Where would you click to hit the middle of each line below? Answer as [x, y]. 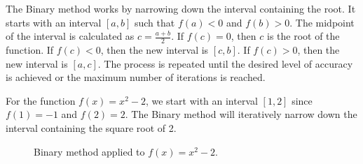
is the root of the [303, 36]
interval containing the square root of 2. [91, 127]
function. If [30, 50]
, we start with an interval [201, 100]
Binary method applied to [89, 151]
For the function [41, 100]
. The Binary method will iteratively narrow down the [241, 114]
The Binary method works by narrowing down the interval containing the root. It [181, 8]
